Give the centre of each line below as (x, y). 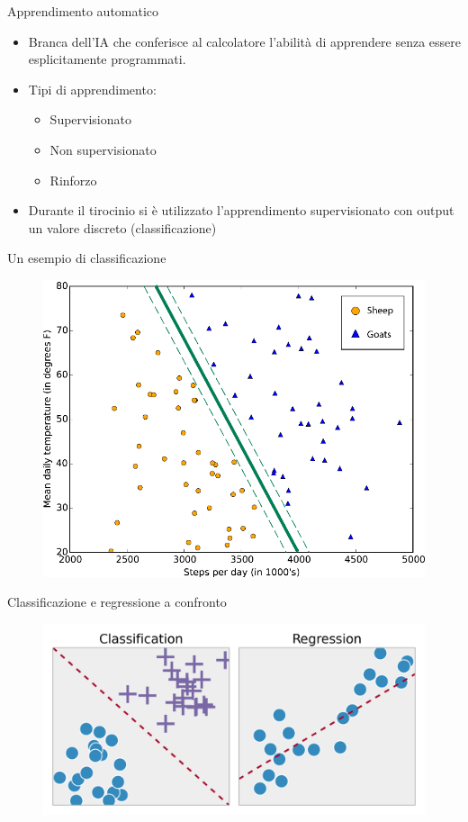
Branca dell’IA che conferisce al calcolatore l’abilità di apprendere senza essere (244, 41)
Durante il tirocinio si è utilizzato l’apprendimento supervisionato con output (241, 210)
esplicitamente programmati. (107, 59)
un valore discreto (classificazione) (122, 227)
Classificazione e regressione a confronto (117, 602)
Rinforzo (73, 180)
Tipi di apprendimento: (92, 89)
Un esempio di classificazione (87, 258)
